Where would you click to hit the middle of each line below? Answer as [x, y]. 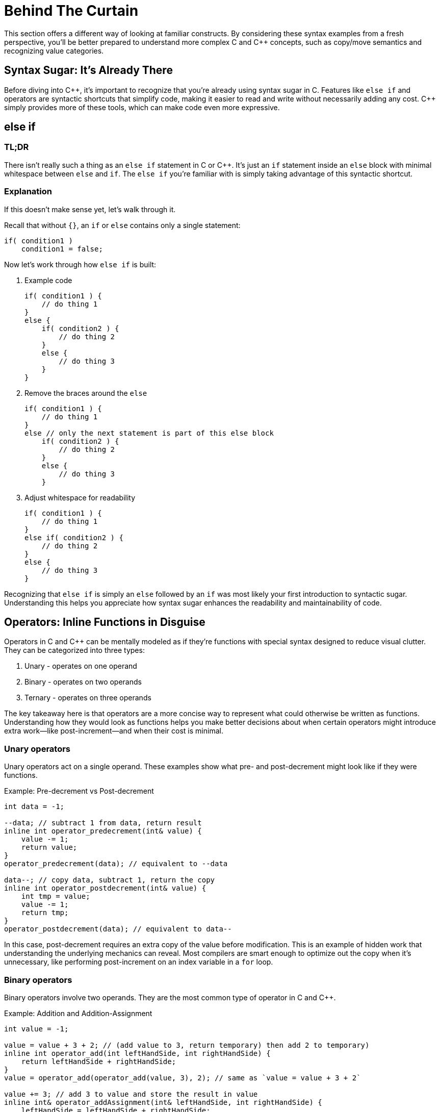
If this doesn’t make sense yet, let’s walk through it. [90, 209]
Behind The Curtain [71, 11]
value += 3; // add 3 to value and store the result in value [131, 1094]
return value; [49, 848]
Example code [48, 280]
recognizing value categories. [54, 50]
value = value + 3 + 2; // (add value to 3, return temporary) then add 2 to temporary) [187, 1045]
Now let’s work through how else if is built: [80, 264]
